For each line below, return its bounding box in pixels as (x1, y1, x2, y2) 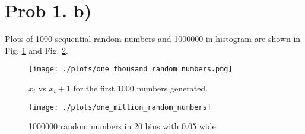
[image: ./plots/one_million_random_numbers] (28, 103, 211, 112)
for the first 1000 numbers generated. (73, 81, 208, 94)
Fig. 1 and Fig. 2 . (5, 44, 68, 56)
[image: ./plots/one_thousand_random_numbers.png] (28, 65, 233, 74)
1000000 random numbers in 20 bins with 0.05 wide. (28, 120, 218, 132)
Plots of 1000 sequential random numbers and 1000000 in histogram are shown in (5, 32, 301, 45)
